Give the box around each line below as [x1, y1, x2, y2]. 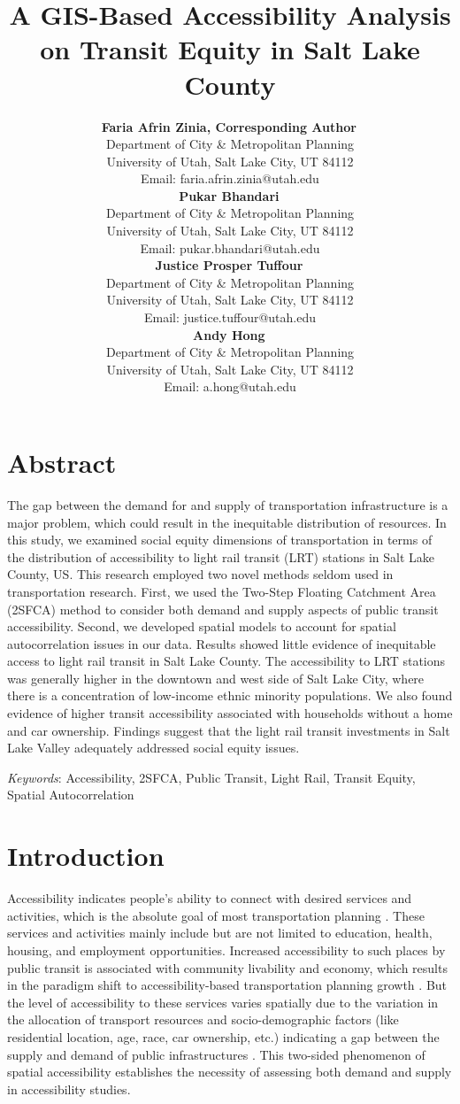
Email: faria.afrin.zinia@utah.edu [141, 169, 319, 188]
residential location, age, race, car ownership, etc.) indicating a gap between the [7, 1027, 440, 1046]
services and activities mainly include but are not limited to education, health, [7, 923, 433, 942]
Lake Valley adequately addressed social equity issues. [7, 738, 300, 757]
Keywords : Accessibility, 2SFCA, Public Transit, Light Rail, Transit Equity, [7, 768, 416, 786]
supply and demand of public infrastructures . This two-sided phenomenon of [7, 1045, 425, 1063]
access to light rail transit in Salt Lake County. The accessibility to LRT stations [7, 652, 446, 670]
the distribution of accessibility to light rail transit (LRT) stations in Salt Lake [7, 547, 435, 566]
